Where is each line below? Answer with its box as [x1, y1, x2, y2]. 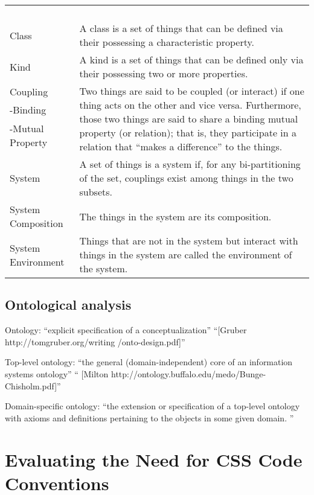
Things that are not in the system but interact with [79, 234, 298, 247]
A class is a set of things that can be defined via [79, 21, 283, 35]
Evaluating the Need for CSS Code [5, 447, 303, 471]
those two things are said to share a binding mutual [79, 112, 298, 126]
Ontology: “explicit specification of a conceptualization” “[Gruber [5, 324, 247, 336]
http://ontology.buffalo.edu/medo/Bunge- [111, 367, 266, 380]
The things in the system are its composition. [79, 209, 272, 223]
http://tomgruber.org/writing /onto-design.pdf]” [5, 335, 185, 348]
